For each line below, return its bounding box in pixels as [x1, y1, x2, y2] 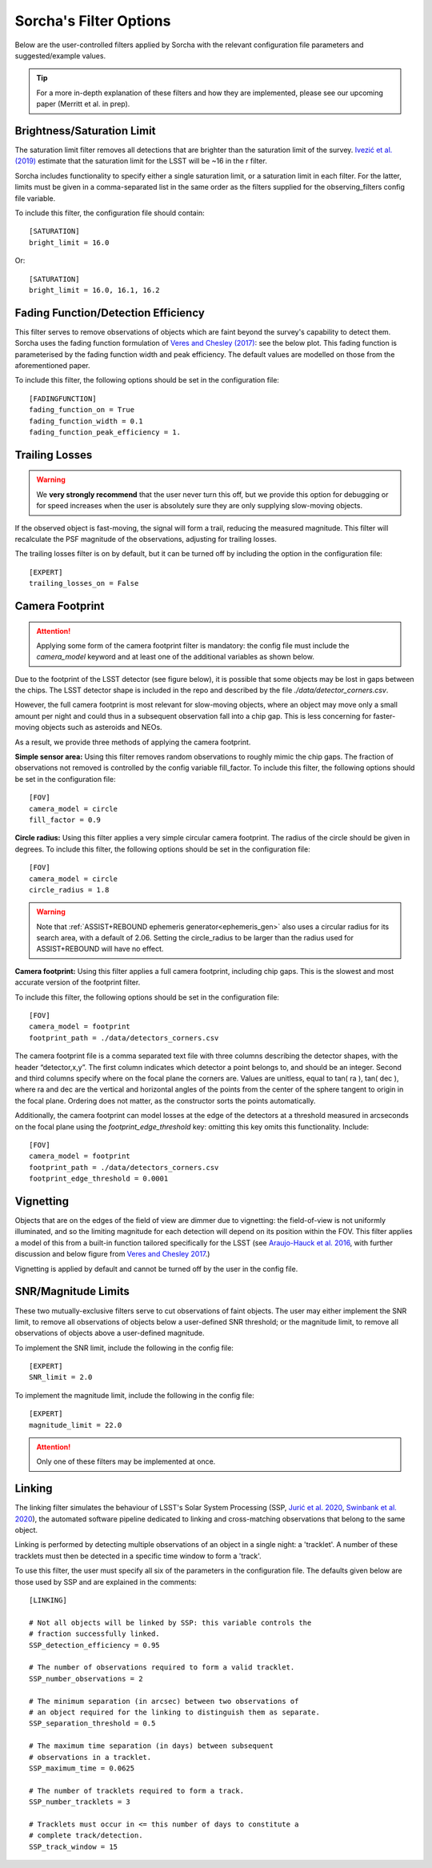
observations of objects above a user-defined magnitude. [14, 1329, 205, 1338]
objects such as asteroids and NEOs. [41, 723, 163, 732]
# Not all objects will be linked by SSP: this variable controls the [29, 1617, 312, 1627]
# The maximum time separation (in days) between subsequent [29, 1742, 274, 1750]
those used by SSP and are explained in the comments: [14, 1577, 198, 1586]
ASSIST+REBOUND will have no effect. [36, 944, 164, 954]
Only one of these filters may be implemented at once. [36, 1457, 216, 1466]
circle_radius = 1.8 [29, 885, 110, 894]
